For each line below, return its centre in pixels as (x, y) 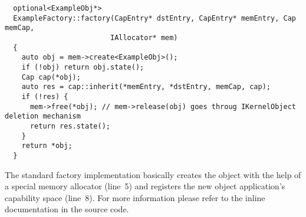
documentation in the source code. (67, 209)
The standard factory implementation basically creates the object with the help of (153, 174)
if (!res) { (45, 96)
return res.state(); (70, 126)
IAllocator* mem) (144, 37)
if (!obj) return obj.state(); (83, 67)
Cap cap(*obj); (51, 77)
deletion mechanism (43, 116)
